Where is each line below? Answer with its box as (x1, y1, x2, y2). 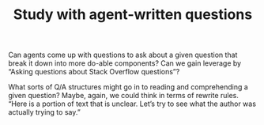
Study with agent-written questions (13, 6, 253, 24)
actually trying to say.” (8, 108, 81, 117)
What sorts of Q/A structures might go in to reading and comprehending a (8, 82, 249, 92)
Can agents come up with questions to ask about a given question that (8, 50, 238, 60)
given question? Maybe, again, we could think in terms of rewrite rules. (8, 91, 239, 100)
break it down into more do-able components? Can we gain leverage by (8, 59, 242, 68)
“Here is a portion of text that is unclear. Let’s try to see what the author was (8, 99, 257, 108)
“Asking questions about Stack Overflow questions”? (8, 67, 180, 77)
